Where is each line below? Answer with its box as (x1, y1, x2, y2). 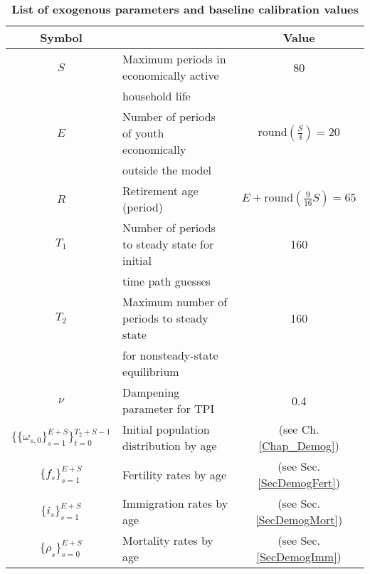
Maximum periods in (122, 51, 226, 67)
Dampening (122, 384, 180, 400)
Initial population (122, 421, 210, 437)
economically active (122, 67, 219, 83)
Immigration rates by (122, 495, 228, 511)
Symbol (40, 29, 83, 46)
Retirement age (122, 182, 199, 199)
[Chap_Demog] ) (258, 437, 339, 454)
